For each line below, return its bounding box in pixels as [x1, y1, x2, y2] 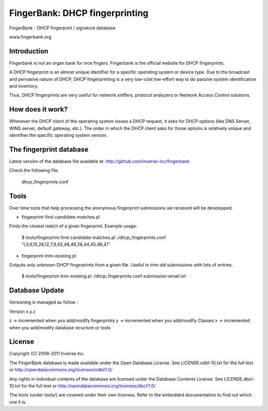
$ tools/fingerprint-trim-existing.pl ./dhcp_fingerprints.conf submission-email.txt [21, 273, 186, 279]
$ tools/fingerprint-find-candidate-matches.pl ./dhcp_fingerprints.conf [21, 234, 166, 240]
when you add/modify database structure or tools [9, 324, 111, 330]
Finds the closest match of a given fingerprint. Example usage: [9, 223, 137, 229]
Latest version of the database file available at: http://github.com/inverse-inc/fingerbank [9, 158, 190, 164]
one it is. [9, 399, 27, 405]
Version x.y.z [9, 308, 36, 314]
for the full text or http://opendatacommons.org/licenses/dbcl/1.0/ [21, 383, 156, 389]
